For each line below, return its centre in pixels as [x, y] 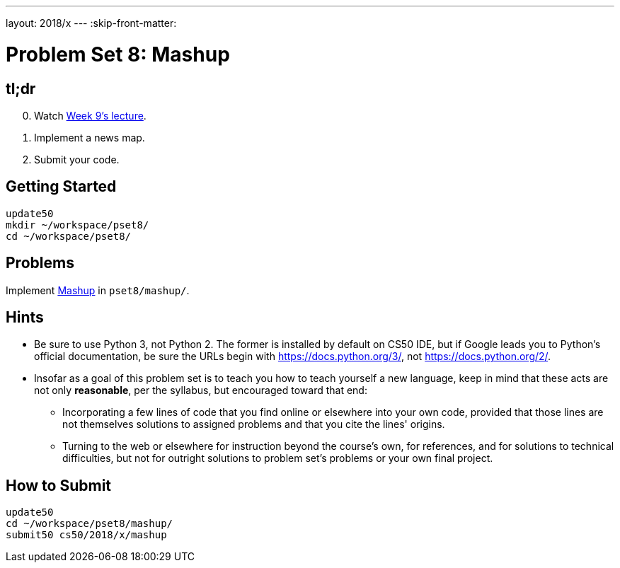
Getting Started [61, 187]
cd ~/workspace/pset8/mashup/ [90, 524]
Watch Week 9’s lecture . [90, 115]
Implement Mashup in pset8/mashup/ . [98, 290]
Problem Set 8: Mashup [118, 54]
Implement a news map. [90, 137]
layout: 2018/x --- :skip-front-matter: [91, 23]
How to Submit [59, 485]
